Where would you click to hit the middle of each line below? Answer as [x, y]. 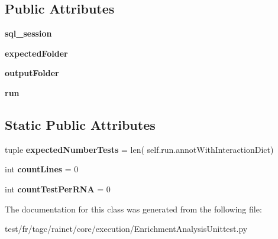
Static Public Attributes [80, 124]
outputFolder [32, 73]
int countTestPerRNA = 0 [58, 189]
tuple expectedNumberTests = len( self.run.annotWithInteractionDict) [139, 149]
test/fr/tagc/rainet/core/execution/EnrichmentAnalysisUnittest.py [126, 229]
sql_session [28, 33]
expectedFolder [36, 53]
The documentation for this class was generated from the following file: [133, 209]
